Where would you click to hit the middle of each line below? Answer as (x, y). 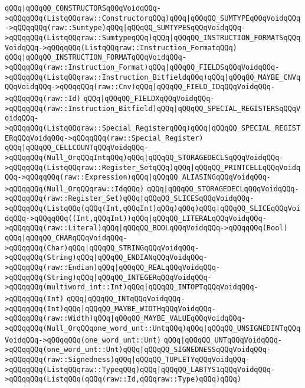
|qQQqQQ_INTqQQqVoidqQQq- (134, 299)
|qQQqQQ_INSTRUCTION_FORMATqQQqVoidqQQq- (104, 58)
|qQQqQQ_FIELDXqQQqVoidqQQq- (158, 98)
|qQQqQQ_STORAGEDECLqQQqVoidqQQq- (231, 189)
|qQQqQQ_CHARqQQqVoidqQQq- (74, 238)
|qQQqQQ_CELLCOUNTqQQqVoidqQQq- (85, 148)
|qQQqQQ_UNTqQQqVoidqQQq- (231, 340)
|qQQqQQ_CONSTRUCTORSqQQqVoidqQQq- (91, 8)
